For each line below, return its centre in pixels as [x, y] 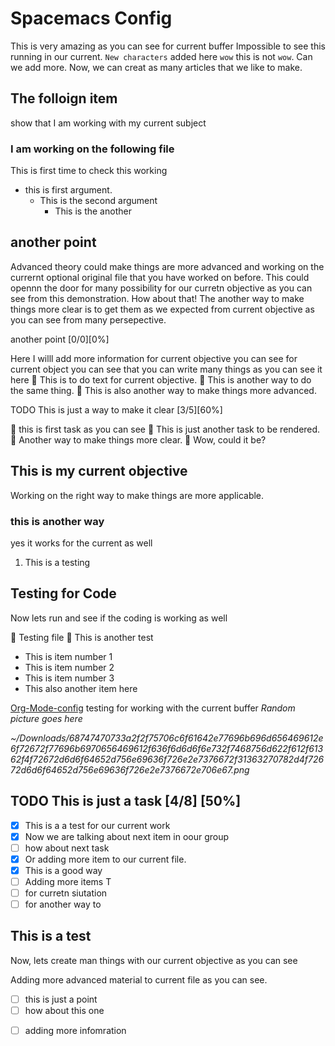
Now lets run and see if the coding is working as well [119, 618]
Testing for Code [63, 593]
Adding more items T [68, 881]
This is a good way [63, 870]
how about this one [64, 1010]
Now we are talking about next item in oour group [127, 836]
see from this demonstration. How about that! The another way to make [157, 298]
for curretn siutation [66, 893]
